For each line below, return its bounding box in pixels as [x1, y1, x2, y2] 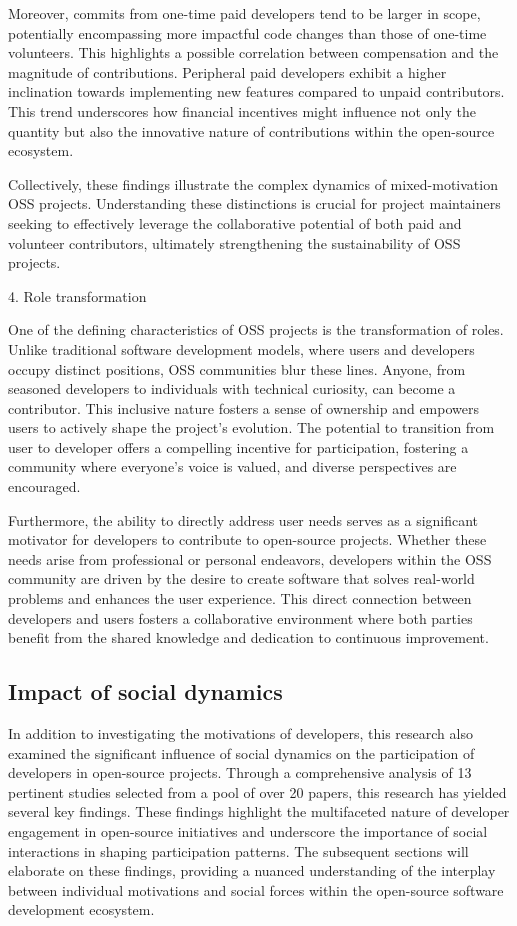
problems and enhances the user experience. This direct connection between [8, 588, 472, 609]
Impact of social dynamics [8, 676, 283, 707]
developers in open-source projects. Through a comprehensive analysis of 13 [8, 762, 472, 783]
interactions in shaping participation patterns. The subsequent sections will [8, 840, 469, 861]
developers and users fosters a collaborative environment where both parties [8, 607, 473, 628]
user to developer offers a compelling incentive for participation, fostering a [8, 436, 469, 457]
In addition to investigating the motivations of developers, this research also [8, 723, 473, 744]
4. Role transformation [8, 285, 147, 306]
